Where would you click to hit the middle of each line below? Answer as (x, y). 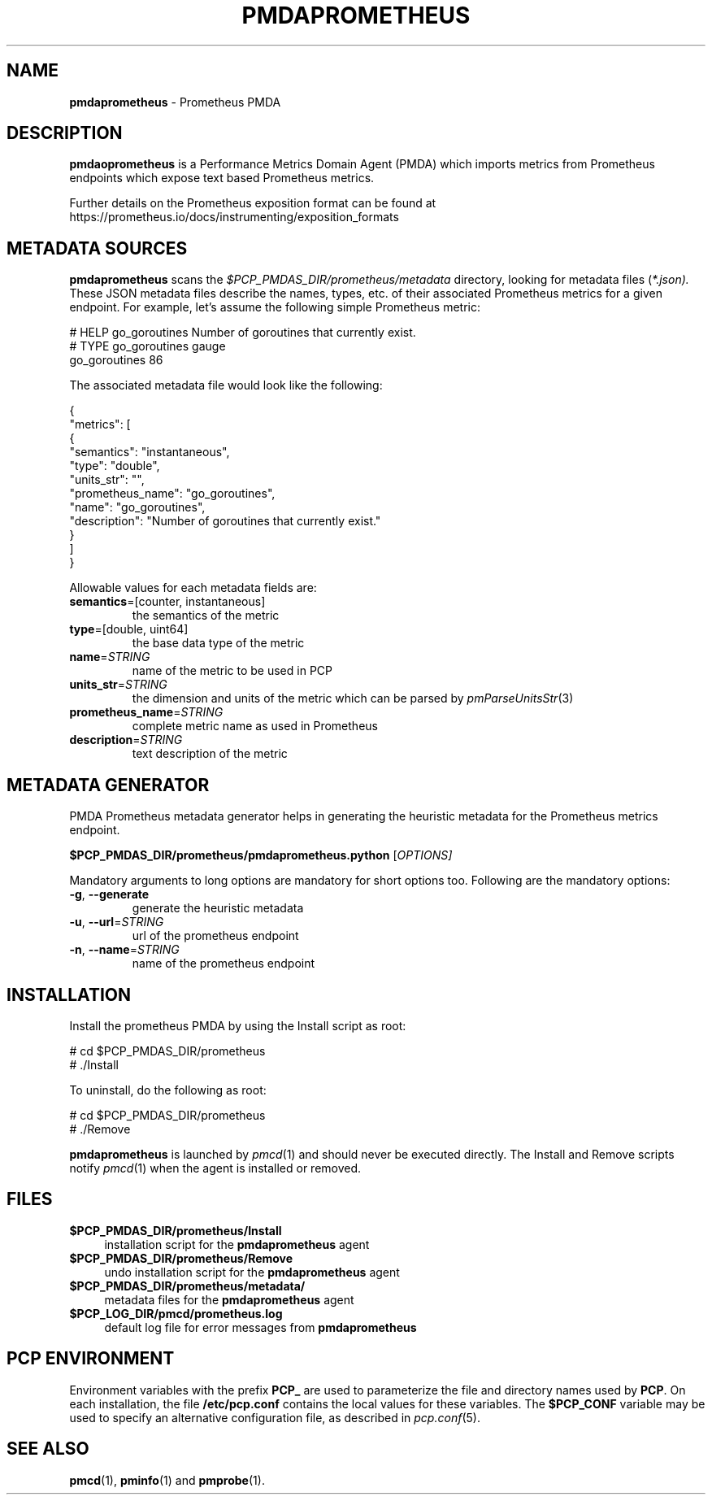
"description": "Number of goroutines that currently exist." (225, 521)
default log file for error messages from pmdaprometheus (260, 1327)
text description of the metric (210, 754)
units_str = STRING (118, 685)
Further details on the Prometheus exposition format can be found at (253, 203)
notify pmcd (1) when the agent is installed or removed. (215, 1168)
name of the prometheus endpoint (224, 964)
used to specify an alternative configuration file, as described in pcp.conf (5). (275, 1417)
